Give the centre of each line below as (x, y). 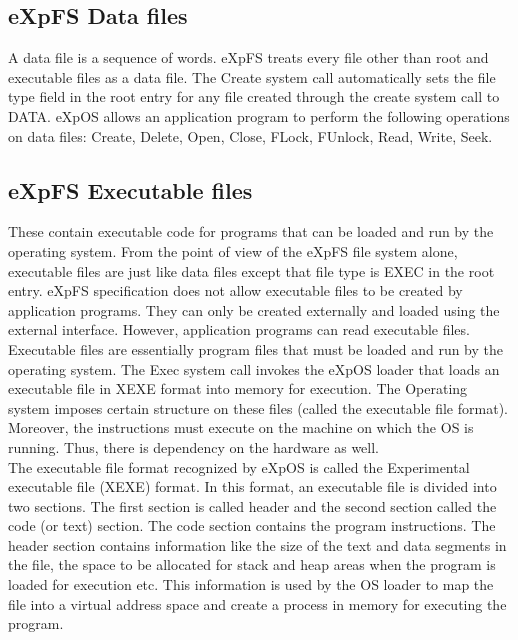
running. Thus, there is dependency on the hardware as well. (194, 446)
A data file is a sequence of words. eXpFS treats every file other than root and (248, 57)
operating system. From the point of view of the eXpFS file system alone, (233, 250)
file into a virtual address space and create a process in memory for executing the (257, 603)
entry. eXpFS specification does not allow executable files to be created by (235, 290)
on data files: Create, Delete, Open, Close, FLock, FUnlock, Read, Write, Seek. (250, 135)
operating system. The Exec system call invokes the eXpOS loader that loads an (254, 368)
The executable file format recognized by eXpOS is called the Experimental (239, 466)
